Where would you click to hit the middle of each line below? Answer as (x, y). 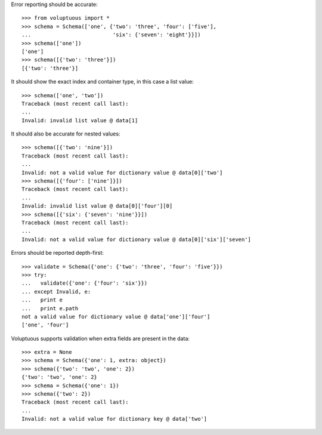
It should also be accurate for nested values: (66, 134)
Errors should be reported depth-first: (58, 253)
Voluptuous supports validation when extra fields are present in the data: (100, 338)
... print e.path (50, 308)
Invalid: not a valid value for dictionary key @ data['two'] (114, 419)
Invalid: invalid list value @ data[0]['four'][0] (97, 206)
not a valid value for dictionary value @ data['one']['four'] (116, 317)
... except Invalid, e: (56, 291)
